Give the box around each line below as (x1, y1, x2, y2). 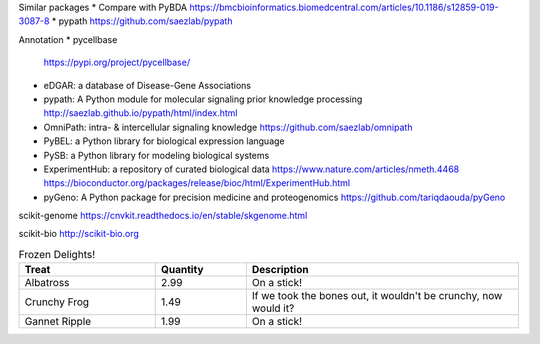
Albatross (24, 276, 70, 290)
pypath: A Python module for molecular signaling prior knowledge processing (43, 93, 363, 105)
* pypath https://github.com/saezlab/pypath (51, 15, 233, 27)
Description (251, 263, 309, 277)
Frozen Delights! (18, 248, 95, 262)
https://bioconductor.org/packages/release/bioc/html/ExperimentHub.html (43, 177, 350, 189)
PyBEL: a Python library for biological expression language (43, 135, 285, 147)
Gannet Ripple (24, 315, 92, 329)
